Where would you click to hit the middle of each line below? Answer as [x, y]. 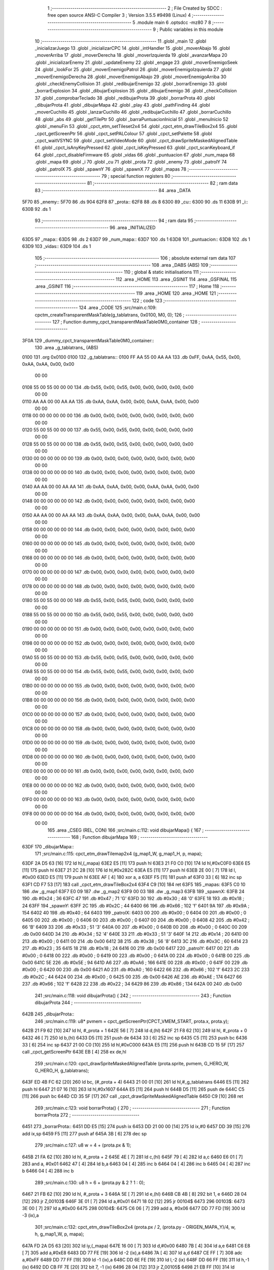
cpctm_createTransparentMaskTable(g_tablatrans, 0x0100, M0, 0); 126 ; [110, 314]
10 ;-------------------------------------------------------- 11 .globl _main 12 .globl [121, 41]
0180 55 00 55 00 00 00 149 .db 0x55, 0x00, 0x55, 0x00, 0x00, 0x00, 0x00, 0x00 [108, 600]
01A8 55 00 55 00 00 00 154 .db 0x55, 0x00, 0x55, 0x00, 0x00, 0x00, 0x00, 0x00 [108, 672]
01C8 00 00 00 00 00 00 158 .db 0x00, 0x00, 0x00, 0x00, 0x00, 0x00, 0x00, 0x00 [109, 728]
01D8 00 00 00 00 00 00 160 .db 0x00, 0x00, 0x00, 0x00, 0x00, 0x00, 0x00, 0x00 [109, 757]
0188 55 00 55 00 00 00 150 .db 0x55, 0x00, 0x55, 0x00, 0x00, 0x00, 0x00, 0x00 [108, 615]
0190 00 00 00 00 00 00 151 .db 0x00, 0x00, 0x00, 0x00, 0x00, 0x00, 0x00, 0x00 [108, 629]
